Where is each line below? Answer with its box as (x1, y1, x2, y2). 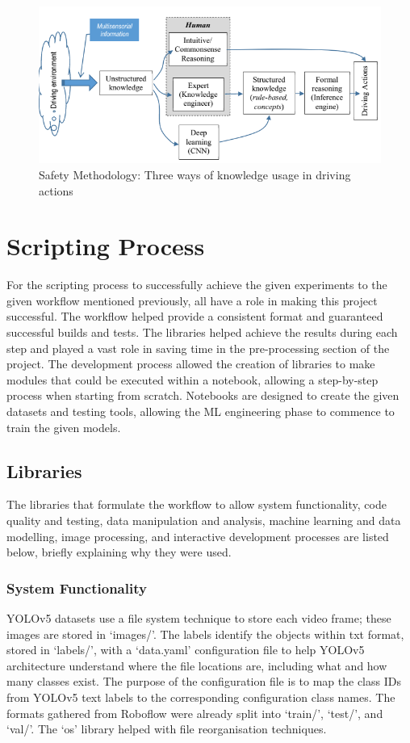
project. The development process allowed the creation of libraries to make (6, 355, 375, 372)
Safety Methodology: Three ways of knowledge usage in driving (39, 166, 351, 183)
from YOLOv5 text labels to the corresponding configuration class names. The (6, 688, 395, 705)
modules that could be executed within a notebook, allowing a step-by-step (6, 371, 379, 388)
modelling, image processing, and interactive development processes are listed (6, 527, 389, 544)
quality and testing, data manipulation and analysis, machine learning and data (6, 511, 401, 528)
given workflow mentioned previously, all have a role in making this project (6, 292, 378, 309)
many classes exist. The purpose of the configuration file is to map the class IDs (6, 673, 401, 690)
